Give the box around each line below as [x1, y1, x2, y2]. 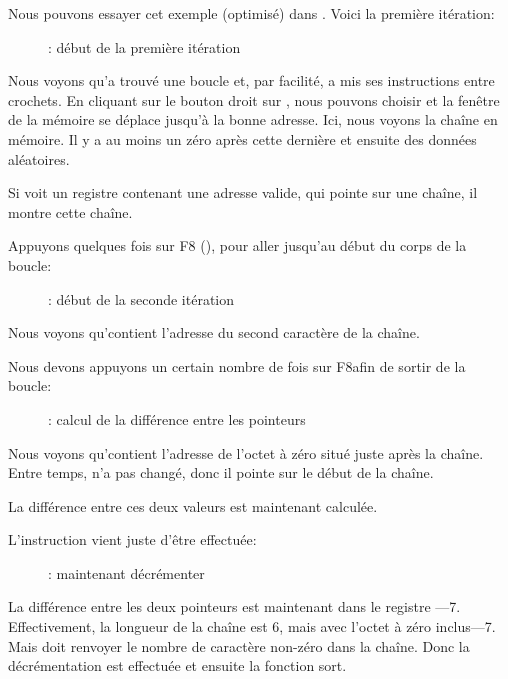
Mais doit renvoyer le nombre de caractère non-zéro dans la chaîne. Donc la [8, 635, 470, 656]
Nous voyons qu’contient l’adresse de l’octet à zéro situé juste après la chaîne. [8, 442, 484, 463]
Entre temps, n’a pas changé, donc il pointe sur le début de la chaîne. [8, 462, 434, 483]
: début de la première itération [48, 36, 241, 57]
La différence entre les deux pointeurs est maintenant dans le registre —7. [8, 596, 461, 617]
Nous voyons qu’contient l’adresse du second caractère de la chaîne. [8, 322, 420, 343]
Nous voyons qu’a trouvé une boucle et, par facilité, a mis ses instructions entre [8, 70, 495, 91]
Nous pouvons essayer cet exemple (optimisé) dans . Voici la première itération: [8, 3, 495, 23]
